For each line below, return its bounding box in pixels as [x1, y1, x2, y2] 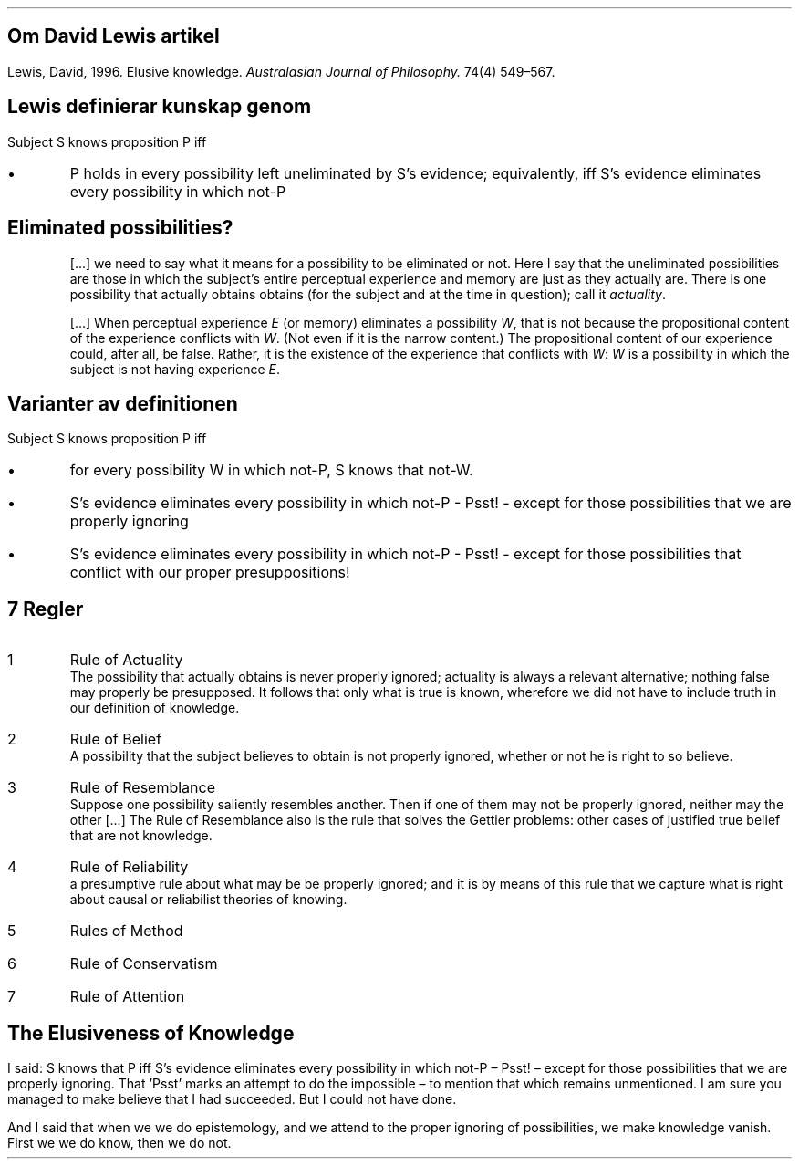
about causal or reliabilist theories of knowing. [69, 891, 348, 908]
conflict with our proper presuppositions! [69, 563, 350, 582]
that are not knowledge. [69, 828, 213, 844]
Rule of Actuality [69, 651, 183, 670]
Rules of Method [69, 921, 183, 941]
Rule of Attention [69, 987, 185, 1006]
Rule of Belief [69, 730, 162, 749]
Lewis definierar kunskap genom [7, 95, 312, 119]
